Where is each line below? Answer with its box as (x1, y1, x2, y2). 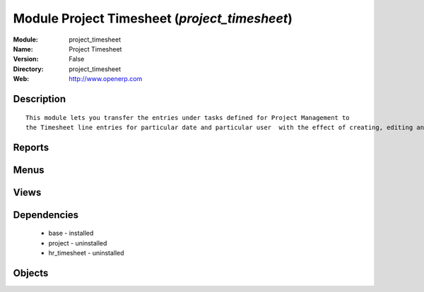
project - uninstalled (48, 238, 107, 247)
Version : (13, 55, 39, 63)
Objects (13, 267, 49, 279)
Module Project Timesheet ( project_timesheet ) (13, 11, 293, 26)
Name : (13, 44, 33, 53)
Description (13, 92, 66, 105)
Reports (13, 141, 49, 153)
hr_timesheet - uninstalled (48, 249, 124, 257)
